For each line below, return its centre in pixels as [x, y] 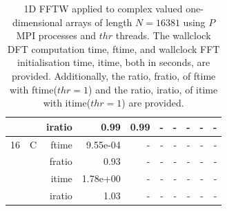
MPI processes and [56, 35]
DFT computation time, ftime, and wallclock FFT [113, 48]
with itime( [67, 103]
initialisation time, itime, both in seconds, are [114, 62]
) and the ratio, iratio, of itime [153, 89]
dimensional [38, 22]
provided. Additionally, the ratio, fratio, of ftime [113, 75]
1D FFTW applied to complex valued [103, 8]
